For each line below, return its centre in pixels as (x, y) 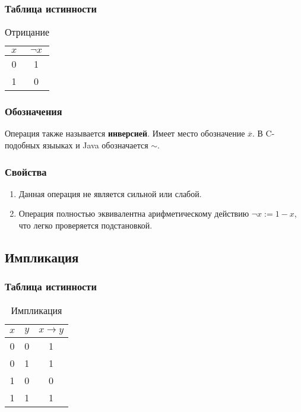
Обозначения (34, 111)
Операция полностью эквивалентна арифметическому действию (134, 213)
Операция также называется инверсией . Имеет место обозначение (125, 133)
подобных (23, 145)
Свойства (26, 171)
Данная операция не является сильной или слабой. (110, 193)
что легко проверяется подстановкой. (85, 225)
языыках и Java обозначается (95, 145)
